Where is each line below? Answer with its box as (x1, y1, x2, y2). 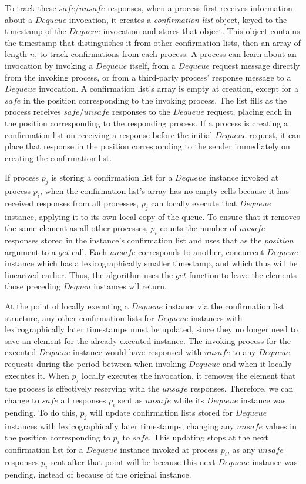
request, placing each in (207, 105, 292, 118)
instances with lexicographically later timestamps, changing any (5, 419, 234, 432)
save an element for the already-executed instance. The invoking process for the (5, 334, 291, 346)
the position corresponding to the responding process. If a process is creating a (5, 116, 288, 129)
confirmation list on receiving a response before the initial (5, 128, 213, 141)
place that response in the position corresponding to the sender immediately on (5, 140, 290, 152)
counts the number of (160, 222, 237, 234)
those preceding (5, 280, 61, 292)
